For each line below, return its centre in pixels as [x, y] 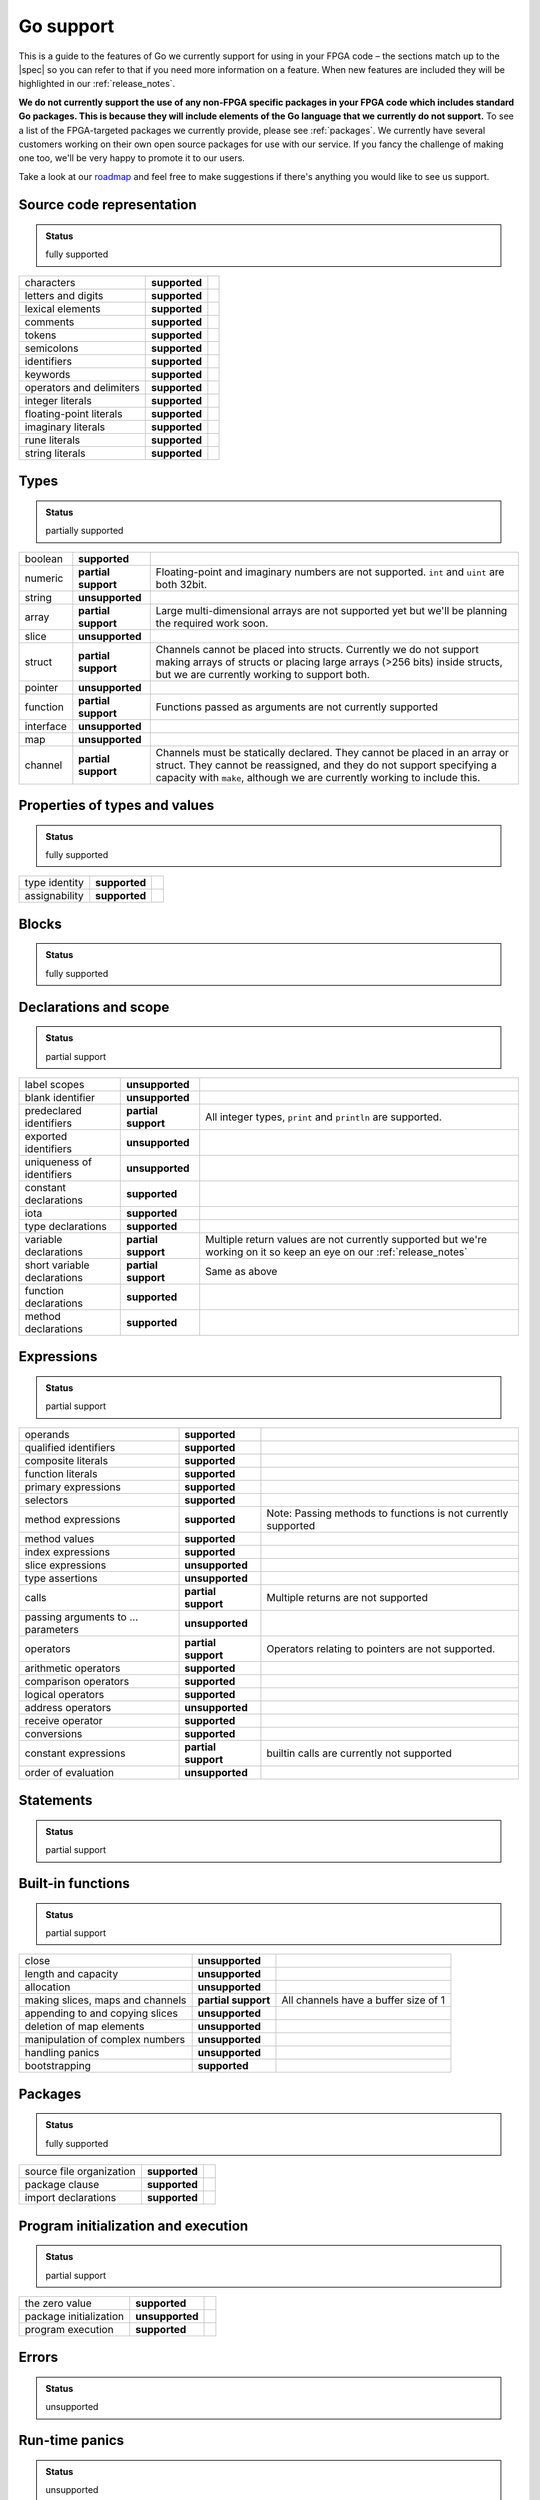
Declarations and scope [94, 1006]
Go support [66, 26]
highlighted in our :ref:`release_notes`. [97, 84]
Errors [38, 2357]
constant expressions [75, 1753]
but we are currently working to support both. [262, 674]
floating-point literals [73, 413]
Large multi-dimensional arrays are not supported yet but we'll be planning [331, 610]
